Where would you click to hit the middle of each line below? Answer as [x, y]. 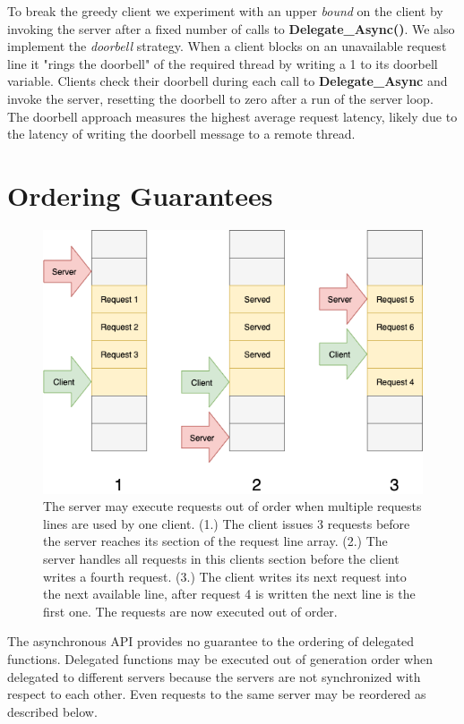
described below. [52, 711]
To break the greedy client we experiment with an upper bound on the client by [225, 11]
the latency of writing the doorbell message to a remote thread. [181, 134]
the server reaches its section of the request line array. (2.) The [215, 541]
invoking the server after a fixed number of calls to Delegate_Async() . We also [231, 28]
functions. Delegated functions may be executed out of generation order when [220, 658]
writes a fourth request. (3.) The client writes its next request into [225, 576]
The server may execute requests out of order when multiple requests [232, 506]
